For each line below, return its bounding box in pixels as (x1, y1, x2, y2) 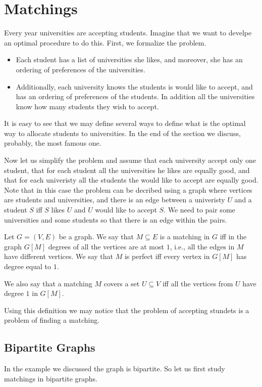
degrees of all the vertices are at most (48, 241, 164, 251)
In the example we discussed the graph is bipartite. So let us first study (4, 363, 225, 374)
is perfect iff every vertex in (124, 251, 210, 262)
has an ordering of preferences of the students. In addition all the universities (16, 91, 255, 102)
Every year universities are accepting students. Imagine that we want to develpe (4, 27, 252, 38)
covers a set (103, 278, 140, 288)
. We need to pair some (164, 204, 235, 215)
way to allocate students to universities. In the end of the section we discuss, (4, 127, 241, 138)
